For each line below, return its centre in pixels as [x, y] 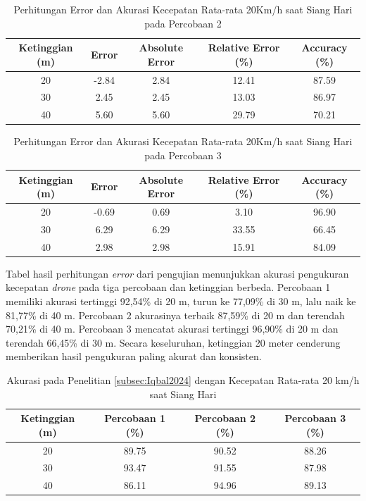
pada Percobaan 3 [183, 155]
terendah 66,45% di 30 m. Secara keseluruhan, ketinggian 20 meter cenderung [173, 342]
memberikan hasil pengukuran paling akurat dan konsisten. [134, 356]
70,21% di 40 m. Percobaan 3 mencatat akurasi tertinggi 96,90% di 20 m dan [172, 329]
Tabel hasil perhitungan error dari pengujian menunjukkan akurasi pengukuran [177, 273]
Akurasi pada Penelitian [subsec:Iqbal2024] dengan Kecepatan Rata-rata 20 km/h [183, 379]
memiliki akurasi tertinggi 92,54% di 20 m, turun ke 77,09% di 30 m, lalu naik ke [181, 301]
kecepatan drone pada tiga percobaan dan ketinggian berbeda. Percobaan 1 [168, 287]
